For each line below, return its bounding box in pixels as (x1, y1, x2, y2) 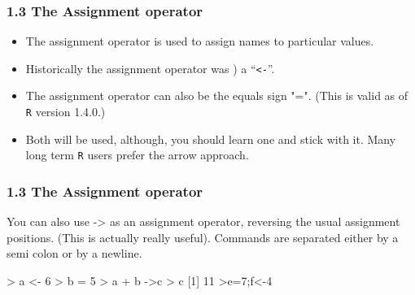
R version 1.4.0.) (25, 103, 106, 120)
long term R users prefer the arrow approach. (25, 146, 249, 163)
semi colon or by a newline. (7, 245, 142, 262)
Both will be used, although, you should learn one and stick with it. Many (25, 130, 396, 147)
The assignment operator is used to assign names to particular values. (25, 33, 374, 50)
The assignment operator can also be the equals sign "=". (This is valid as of (25, 87, 408, 104)
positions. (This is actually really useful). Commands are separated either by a (7, 228, 399, 245)
